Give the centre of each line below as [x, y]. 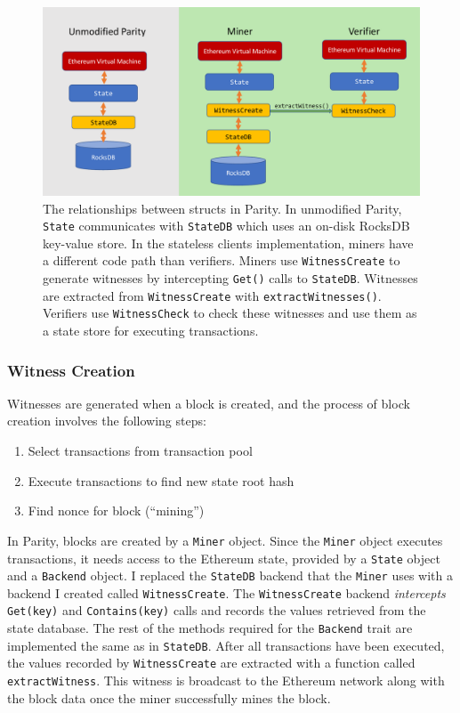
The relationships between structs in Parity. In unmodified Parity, [222, 208]
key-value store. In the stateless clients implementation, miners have [228, 243]
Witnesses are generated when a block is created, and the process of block [209, 403]
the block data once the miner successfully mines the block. [169, 697]
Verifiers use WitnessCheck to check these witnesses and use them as [230, 313]
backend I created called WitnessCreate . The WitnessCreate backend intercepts [226, 592]
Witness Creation [71, 370]
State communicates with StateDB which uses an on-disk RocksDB [226, 226]
